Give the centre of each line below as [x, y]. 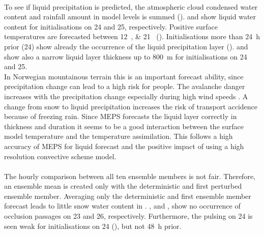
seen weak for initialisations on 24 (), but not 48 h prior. [93, 226]
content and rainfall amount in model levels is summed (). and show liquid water [130, 17]
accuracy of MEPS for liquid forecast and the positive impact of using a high [124, 146]
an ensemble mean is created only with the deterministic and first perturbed [123, 186]
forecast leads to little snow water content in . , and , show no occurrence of [122, 206]
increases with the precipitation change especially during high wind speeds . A [126, 96]
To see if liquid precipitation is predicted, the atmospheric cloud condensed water [131, 6]
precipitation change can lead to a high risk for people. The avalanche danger [125, 86]
